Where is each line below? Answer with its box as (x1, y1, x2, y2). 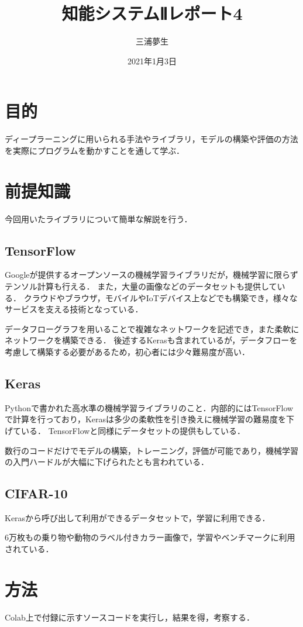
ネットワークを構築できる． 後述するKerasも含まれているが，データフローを (5, 334, 298, 346)
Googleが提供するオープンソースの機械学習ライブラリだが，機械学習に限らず (5, 268, 298, 281)
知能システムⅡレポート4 (61, 1, 243, 25)
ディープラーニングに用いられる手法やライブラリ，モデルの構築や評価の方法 (5, 133, 298, 145)
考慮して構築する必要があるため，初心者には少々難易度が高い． (5, 345, 250, 357)
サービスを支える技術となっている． (5, 303, 143, 315)
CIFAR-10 (5, 484, 68, 502)
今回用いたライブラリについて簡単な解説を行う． (5, 212, 192, 225)
